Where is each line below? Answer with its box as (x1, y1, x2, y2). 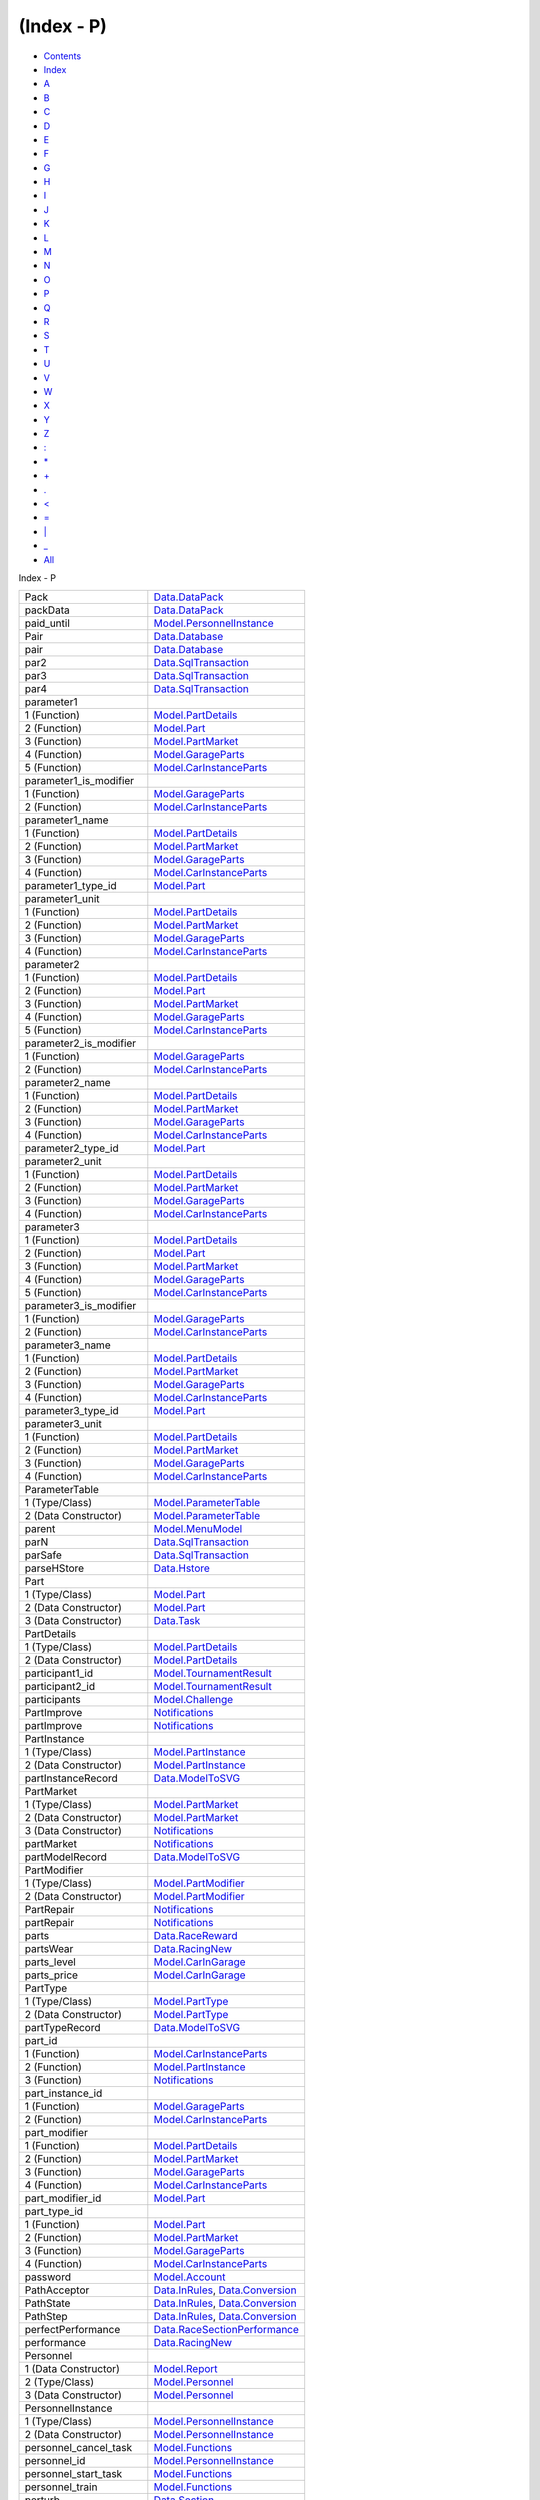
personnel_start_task (24, 2467, 123, 2481)
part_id (24, 2034, 58, 2048)
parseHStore (24, 1561, 85, 1575)
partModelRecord (24, 1850, 107, 1864)
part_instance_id (24, 2086, 103, 2100)
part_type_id (24, 2205, 84, 2219)
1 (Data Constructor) (24, 2362, 120, 2376)
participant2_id (24, 1680, 95, 1694)
